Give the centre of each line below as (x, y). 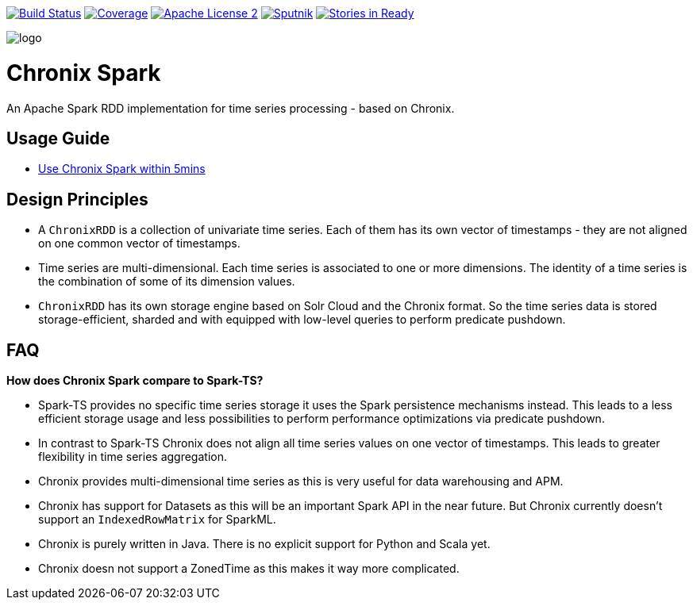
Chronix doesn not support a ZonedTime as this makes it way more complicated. (249, 569)
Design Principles (77, 199)
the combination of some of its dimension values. (167, 282)
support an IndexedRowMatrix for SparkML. (157, 520)
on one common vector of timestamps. (139, 244)
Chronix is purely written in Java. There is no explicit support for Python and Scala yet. (264, 544)
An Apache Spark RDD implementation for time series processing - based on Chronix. (231, 108)
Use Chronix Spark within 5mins (122, 169)
